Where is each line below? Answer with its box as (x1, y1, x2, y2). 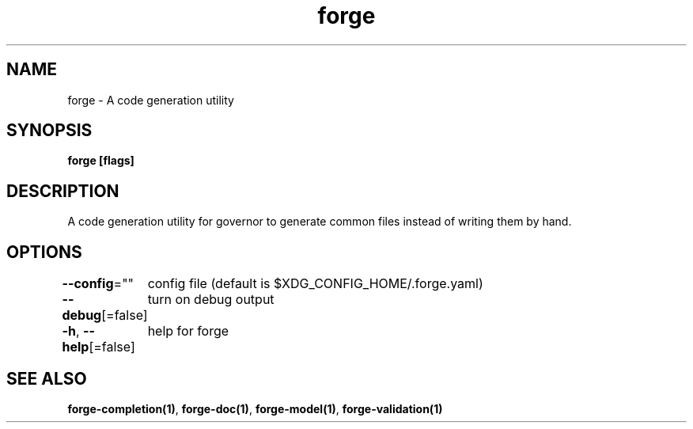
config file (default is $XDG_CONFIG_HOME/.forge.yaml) (147, 275, 483, 292)
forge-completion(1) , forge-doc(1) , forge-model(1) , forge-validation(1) (67, 401, 443, 416)
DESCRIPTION (6, 180, 119, 201)
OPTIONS (6, 241, 82, 262)
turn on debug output (147, 291, 275, 308)
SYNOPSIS (6, 120, 93, 141)
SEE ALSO (6, 368, 87, 389)
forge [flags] (67, 154, 134, 168)
